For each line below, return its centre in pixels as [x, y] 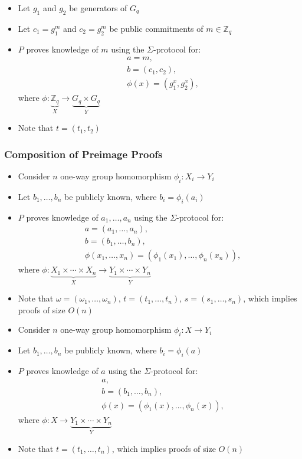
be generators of [98, 8]
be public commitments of [156, 28]
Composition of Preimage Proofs [83, 154]
